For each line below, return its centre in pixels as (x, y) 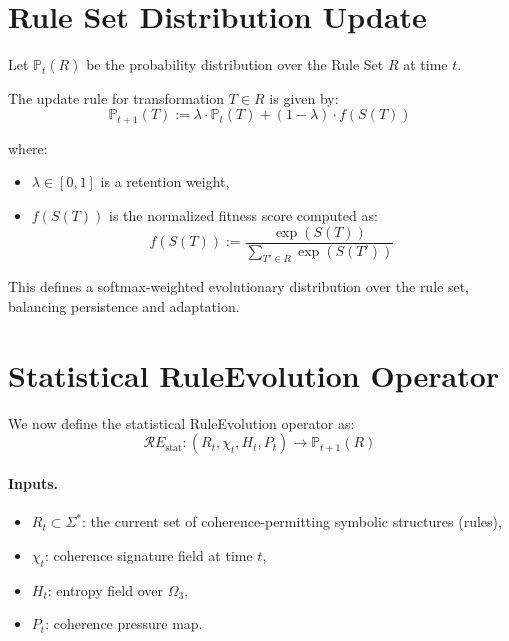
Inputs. (33, 482)
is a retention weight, (165, 181)
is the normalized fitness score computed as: (243, 214)
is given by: (304, 97)
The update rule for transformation (116, 97)
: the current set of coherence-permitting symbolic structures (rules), (292, 521)
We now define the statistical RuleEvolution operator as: (181, 422)
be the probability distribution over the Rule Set (235, 64)
